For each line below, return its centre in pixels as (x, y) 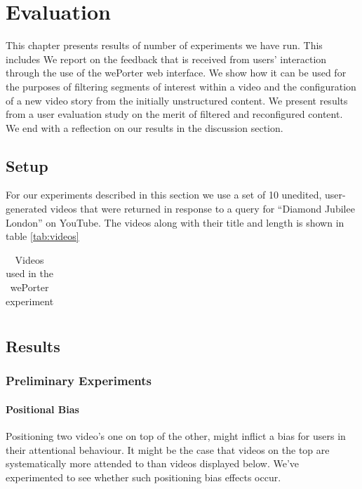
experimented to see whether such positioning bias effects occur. (143, 477)
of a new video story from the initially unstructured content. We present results (177, 100)
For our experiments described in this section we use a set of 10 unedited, (164, 195)
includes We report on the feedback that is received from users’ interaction (166, 59)
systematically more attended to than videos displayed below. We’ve (152, 463)
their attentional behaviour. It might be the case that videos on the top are (168, 449)
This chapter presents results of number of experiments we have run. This (164, 45)
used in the (29, 273)
